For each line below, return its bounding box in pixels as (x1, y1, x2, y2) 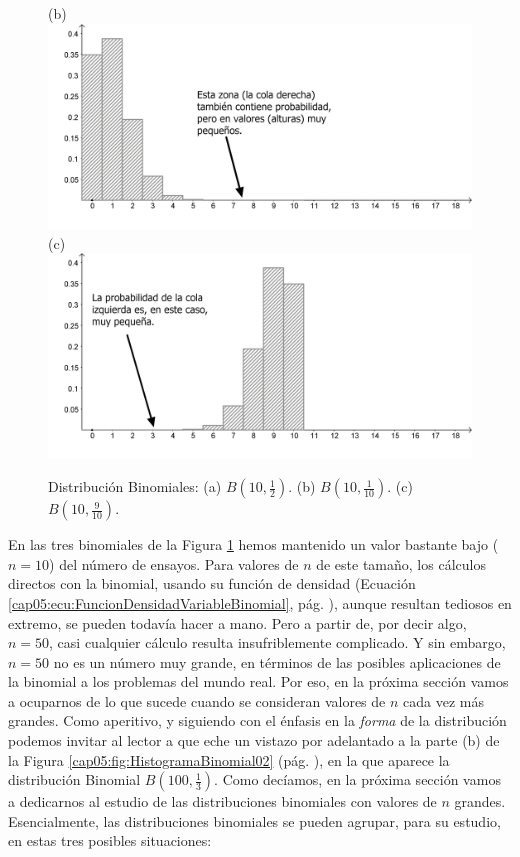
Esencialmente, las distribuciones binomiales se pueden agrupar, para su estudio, (8, 810, 501, 831)
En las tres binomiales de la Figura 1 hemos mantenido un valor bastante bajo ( (8, 534, 499, 555)
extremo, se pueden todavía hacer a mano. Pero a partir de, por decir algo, (8, 612, 467, 633)
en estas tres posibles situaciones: (8, 830, 212, 851)
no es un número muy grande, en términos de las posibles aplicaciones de (53, 651, 501, 672)
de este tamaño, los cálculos (316, 553, 486, 574)
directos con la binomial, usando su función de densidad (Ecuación (8, 573, 416, 594)
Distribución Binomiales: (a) (48, 476, 222, 497)
